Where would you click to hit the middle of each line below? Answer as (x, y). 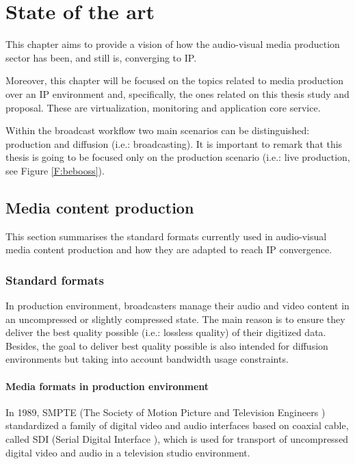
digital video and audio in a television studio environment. (128, 452)
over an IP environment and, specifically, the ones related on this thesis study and (177, 93)
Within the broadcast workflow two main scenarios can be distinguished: (158, 130)
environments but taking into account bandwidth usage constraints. (147, 359)
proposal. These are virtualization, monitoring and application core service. (163, 107)
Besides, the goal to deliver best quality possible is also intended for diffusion (167, 345)
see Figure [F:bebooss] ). (55, 170)
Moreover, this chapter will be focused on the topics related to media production (174, 80)
